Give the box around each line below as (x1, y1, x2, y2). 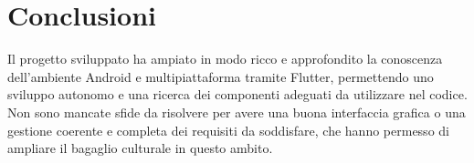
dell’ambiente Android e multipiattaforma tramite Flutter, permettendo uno (7, 66, 434, 86)
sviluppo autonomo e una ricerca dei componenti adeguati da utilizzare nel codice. (7, 85, 468, 104)
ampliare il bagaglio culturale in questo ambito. (7, 138, 273, 158)
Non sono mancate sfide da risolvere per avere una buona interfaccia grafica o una (7, 102, 466, 121)
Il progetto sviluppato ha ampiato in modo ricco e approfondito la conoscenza (7, 49, 443, 68)
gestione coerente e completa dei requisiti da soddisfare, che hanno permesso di (7, 120, 449, 139)
